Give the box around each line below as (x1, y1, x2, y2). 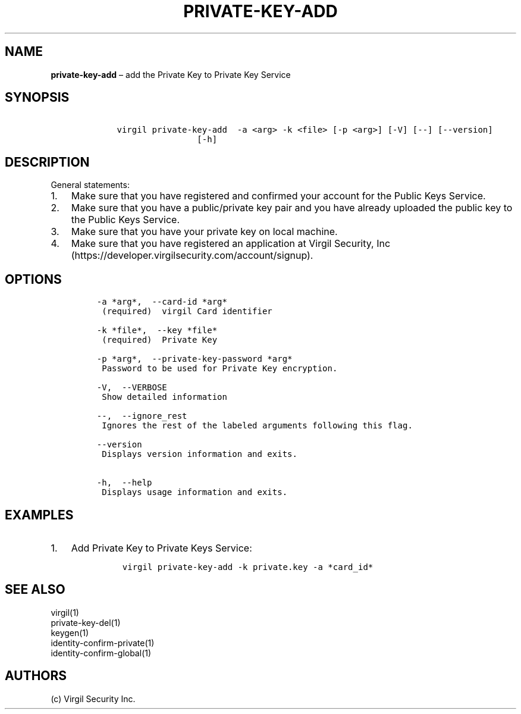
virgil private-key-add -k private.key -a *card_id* (122, 562, 374, 572)
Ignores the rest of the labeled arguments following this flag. (102, 421, 413, 431)
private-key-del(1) (51, 617, 121, 628)
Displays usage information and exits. (102, 487, 288, 497)
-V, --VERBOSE (96, 383, 167, 393)
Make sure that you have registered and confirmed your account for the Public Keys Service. (71, 190, 486, 202)
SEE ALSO (5, 582, 65, 597)
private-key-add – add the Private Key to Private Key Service (51, 69, 291, 80)
